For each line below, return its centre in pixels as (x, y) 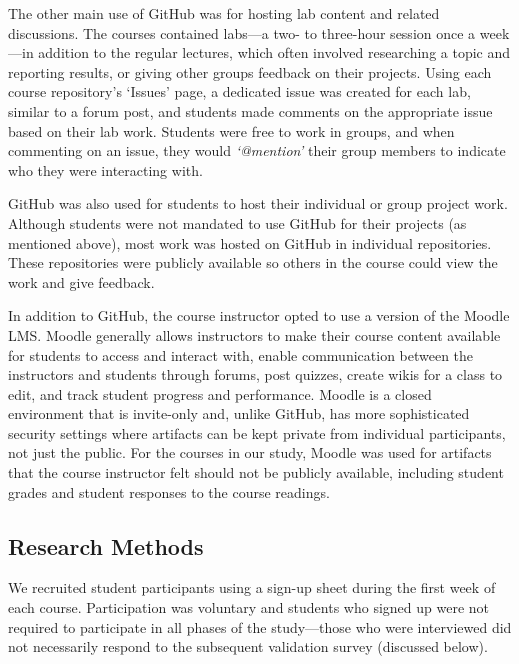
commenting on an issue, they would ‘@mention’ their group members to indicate (257, 150)
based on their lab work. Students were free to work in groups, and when (231, 130)
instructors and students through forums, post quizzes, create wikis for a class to (255, 374)
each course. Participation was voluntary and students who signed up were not (249, 607)
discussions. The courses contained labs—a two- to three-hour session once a (242, 32)
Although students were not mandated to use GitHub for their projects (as (237, 222)
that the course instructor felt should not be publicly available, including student (256, 472)
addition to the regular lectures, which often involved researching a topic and (274, 52)
